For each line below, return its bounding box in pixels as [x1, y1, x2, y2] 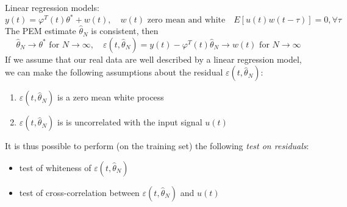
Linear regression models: [5, 1, 99, 13]
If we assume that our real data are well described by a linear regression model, [5, 52, 302, 65]
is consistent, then [91, 24, 159, 37]
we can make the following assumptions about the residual [5, 66, 223, 79]
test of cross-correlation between [19, 186, 140, 198]
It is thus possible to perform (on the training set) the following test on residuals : [5, 139, 309, 152]
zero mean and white [147, 16, 226, 25]
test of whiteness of [19, 161, 91, 174]
